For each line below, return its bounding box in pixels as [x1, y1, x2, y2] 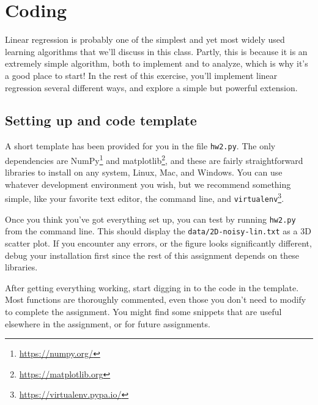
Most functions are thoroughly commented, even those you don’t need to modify [5, 293, 306, 306]
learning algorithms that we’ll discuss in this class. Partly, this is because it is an [5, 45, 308, 58]
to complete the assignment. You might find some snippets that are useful [5, 305, 282, 318]
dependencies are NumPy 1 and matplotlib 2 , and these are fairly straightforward [5, 152, 303, 166]
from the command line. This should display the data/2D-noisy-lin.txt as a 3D [5, 225, 311, 237]
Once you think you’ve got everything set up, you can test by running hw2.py [5, 212, 296, 225]
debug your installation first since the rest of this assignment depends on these [5, 248, 300, 261]
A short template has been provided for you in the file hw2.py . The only [5, 139, 276, 152]
